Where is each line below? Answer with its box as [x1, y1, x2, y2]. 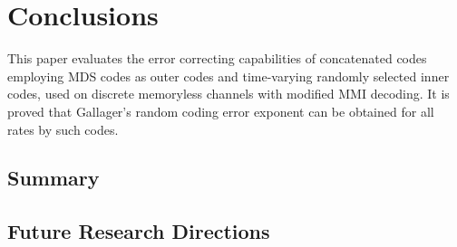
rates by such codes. [7, 119, 119, 138]
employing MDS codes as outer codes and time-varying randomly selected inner [7, 66, 450, 85]
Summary [7, 164, 100, 192]
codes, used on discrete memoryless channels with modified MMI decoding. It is [7, 84, 450, 103]
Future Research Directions [7, 217, 270, 245]
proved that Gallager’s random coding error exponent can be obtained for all [7, 101, 434, 120]
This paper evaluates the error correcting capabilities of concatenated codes [7, 49, 427, 68]
